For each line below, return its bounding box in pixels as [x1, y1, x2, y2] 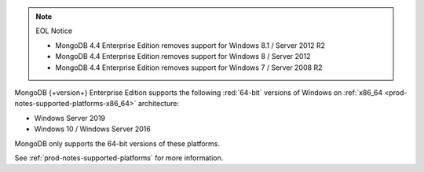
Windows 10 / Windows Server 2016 [34, 124, 151, 134]
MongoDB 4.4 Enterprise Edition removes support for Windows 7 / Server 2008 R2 [55, 63, 323, 72]
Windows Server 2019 [34, 113, 106, 123]
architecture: [137, 99, 180, 108]
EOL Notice [35, 26, 73, 35]
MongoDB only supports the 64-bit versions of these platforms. [14, 138, 220, 148]
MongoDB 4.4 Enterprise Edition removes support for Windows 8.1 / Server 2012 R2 [55, 40, 326, 50]
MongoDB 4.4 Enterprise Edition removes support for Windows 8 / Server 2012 [55, 52, 311, 61]
